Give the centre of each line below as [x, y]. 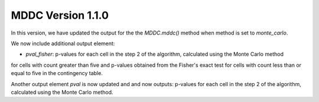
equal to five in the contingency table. [57, 73]
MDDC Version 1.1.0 [60, 15]
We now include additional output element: [63, 43]
